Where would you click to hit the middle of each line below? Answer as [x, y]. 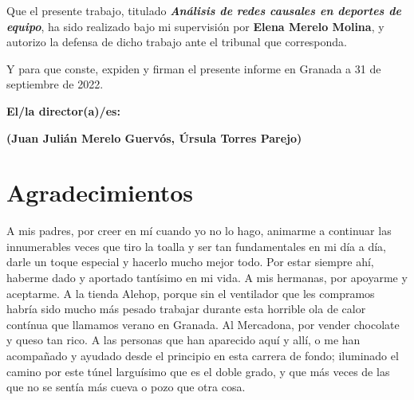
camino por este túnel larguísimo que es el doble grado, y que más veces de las [198, 371]
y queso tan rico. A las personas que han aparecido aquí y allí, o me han [183, 340]
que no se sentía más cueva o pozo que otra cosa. [126, 387]
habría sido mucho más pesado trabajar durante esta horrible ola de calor [186, 309]
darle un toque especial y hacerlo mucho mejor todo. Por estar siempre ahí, [190, 262]
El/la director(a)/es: [63, 110]
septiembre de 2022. [55, 84]
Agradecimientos [100, 192]
